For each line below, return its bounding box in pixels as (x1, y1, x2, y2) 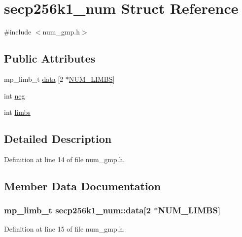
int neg (4, 90, 25, 101)
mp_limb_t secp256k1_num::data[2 (4, 204, 151, 216)
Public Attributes (4, 51, 96, 66)
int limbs (4, 107, 31, 117)
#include (4, 27, 32, 37)
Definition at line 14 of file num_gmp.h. (4, 154, 125, 164)
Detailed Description (4, 131, 112, 146)
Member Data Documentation (4, 178, 161, 193)
